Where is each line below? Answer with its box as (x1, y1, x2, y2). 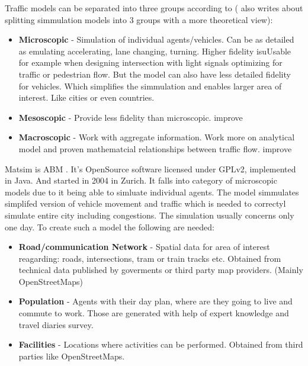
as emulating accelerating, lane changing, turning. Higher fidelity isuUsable (18, 44, 291, 57)
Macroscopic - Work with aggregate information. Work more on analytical (18, 131, 295, 143)
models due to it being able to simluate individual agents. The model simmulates (5, 185, 299, 198)
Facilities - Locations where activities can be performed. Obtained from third (18, 338, 303, 351)
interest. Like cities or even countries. (18, 91, 155, 104)
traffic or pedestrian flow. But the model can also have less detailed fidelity (18, 68, 291, 80)
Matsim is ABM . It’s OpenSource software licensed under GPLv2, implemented (5, 162, 296, 175)
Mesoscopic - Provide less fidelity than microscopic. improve (18, 111, 243, 123)
